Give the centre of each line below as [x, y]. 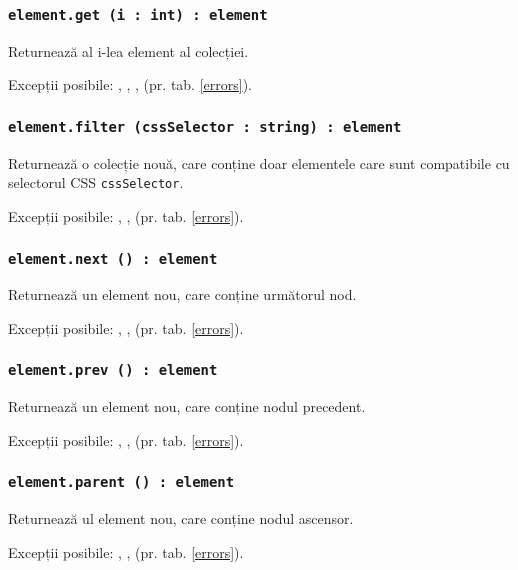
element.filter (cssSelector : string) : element [205, 126]
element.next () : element [113, 258]
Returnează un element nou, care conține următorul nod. [182, 294]
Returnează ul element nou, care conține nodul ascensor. [181, 518]
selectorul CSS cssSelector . [96, 182]
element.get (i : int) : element [138, 14]
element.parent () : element [121, 482]
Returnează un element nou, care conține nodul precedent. [187, 406]
